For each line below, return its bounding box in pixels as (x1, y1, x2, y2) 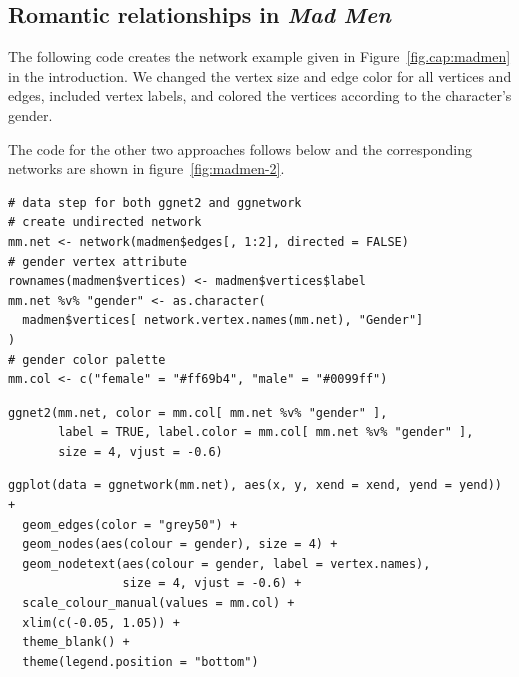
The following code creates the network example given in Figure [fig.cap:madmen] (8, 46, 511, 67)
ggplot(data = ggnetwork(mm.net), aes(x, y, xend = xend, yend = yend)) (8, 478, 502, 493)
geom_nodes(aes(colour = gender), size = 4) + (22, 537, 338, 552)
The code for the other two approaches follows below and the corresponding (8, 138, 472, 159)
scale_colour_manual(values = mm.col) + (22, 596, 295, 611)
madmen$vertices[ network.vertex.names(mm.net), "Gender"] (22, 313, 424, 328)
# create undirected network (8, 215, 202, 230)
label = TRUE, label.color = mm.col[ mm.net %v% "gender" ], (58, 425, 474, 440)
